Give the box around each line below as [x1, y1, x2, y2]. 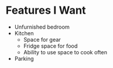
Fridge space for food [23, 42, 78, 50]
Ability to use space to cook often [23, 48, 108, 55]
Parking [14, 55, 34, 62]
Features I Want [5, 4, 86, 17]
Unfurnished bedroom [14, 23, 70, 30]
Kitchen [14, 29, 34, 36]
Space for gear [23, 36, 61, 43]
